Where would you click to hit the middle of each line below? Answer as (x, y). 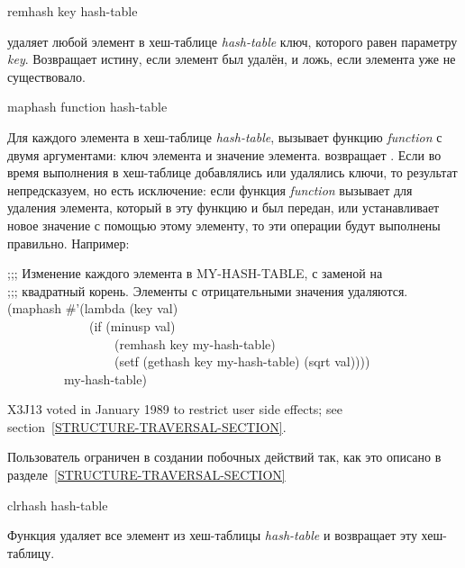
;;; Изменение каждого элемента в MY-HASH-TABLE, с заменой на (195, 273)
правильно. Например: (68, 243)
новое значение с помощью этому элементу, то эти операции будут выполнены (224, 225)
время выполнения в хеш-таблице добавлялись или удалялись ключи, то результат (232, 172)
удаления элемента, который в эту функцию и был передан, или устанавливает (223, 207)
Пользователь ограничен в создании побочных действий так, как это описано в (224, 457)
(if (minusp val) (132, 325)
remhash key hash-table (73, 11)
